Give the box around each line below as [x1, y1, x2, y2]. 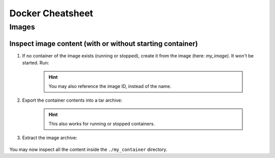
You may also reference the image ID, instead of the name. [48, 83, 172, 89]
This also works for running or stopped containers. [48, 121, 155, 127]
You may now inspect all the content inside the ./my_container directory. [9, 146, 168, 152]
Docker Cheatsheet [9, 8, 94, 19]
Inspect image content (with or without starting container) [9, 39, 198, 48]
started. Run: [22, 60, 49, 66]
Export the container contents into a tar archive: [22, 97, 122, 104]
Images [9, 22, 35, 31]
